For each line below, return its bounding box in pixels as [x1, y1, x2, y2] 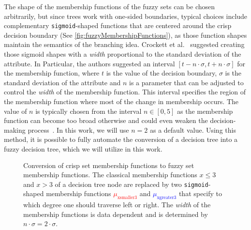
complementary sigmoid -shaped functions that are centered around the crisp [4, 20, 232, 31]
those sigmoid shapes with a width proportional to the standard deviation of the [4, 49, 241, 59]
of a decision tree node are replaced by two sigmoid [55, 179, 208, 189]
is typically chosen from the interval [35, 106, 142, 116]
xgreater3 [157, 195, 177, 200]
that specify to [178, 188, 222, 199]
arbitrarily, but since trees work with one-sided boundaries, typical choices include [4, 11, 248, 21]
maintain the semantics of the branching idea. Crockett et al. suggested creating [4, 39, 245, 49]
